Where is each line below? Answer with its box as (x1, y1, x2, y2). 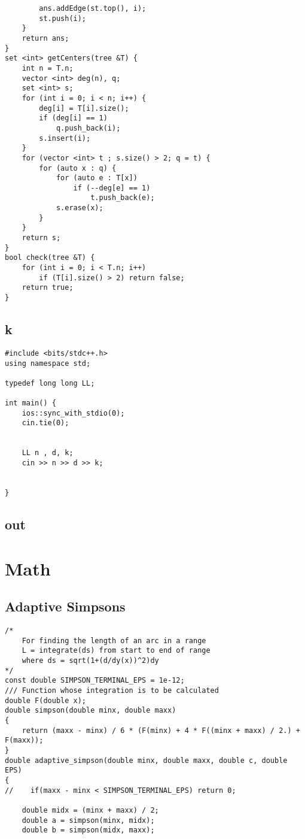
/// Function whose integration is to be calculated (5, 686, 219, 695)
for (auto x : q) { (39, 163, 117, 172)
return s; (22, 234, 61, 243)
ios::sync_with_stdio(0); (22, 408, 125, 417)
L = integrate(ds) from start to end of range (22, 646, 211, 655)
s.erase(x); (56, 204, 103, 213)
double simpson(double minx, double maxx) (5, 706, 176, 715)
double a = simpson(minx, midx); (22, 816, 155, 825)
